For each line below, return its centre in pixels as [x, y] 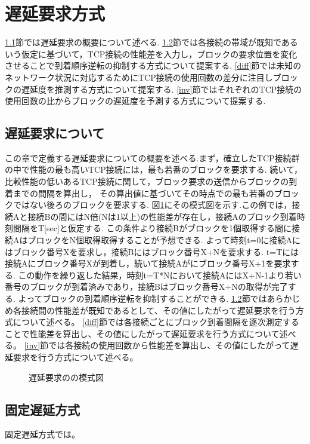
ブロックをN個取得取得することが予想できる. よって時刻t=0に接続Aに [164, 240]
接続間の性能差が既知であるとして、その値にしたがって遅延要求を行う [159, 310]
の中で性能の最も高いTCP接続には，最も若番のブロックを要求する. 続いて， [154, 169]
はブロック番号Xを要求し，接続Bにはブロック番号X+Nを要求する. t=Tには [152, 251]
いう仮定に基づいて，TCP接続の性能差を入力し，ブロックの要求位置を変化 [151, 53]
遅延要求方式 [55, 13]
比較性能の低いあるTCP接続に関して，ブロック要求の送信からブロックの [147, 181]
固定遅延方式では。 [42, 434]
